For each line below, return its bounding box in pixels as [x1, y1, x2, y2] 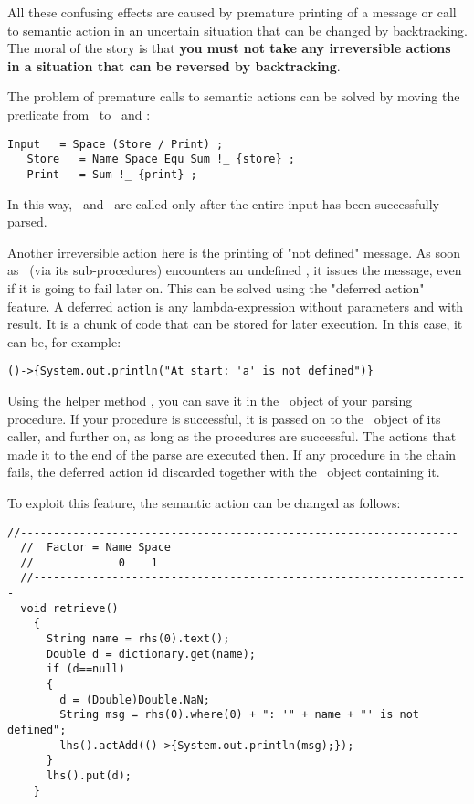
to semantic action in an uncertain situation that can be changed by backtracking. [7, 20, 468, 39]
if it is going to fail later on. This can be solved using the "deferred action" [7, 278, 425, 297]
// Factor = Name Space [20, 541, 171, 555]
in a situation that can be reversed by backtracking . [7, 56, 341, 75]
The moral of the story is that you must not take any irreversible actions [7, 38, 451, 58]
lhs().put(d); [46, 769, 132, 782]
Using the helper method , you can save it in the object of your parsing [7, 390, 413, 409]
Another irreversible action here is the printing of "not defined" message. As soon [7, 242, 461, 261]
